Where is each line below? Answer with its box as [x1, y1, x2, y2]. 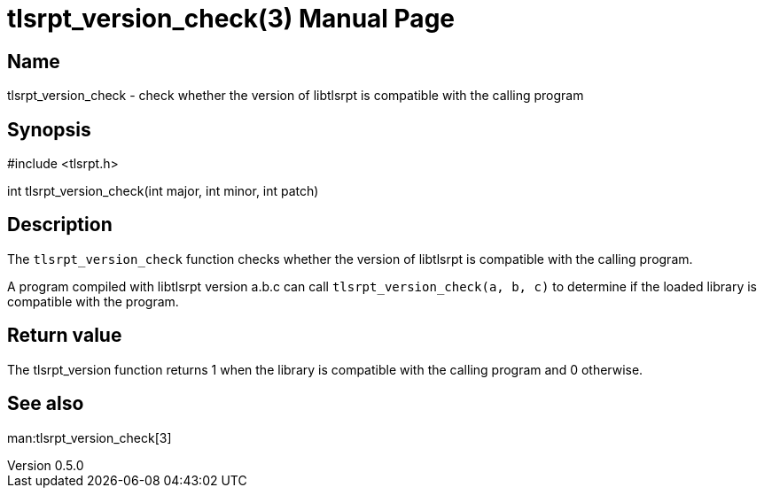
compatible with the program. [7, 293, 179, 309]
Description [7, 213, 113, 236]
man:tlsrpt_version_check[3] [7, 429, 172, 445]
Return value [7, 324, 122, 347]
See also [7, 392, 84, 415]
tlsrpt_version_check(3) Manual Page [7, 4, 455, 34]
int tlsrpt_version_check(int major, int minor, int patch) [7, 183, 319, 199]
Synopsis [7, 118, 91, 141]
